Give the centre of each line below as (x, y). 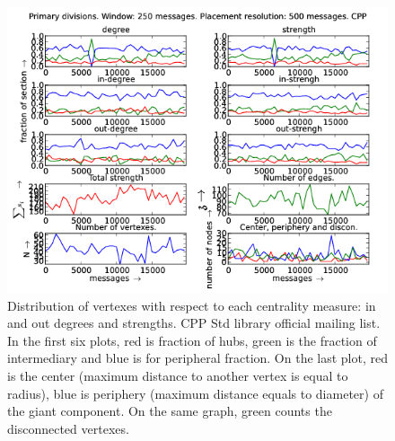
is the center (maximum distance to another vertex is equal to (178, 375)
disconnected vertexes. (68, 428)
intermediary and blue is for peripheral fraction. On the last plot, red (197, 358)
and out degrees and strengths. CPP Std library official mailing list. (194, 323)
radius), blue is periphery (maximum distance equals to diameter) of (195, 393)
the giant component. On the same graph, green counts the (170, 411)
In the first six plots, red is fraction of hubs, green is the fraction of (192, 340)
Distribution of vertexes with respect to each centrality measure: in (192, 305)
